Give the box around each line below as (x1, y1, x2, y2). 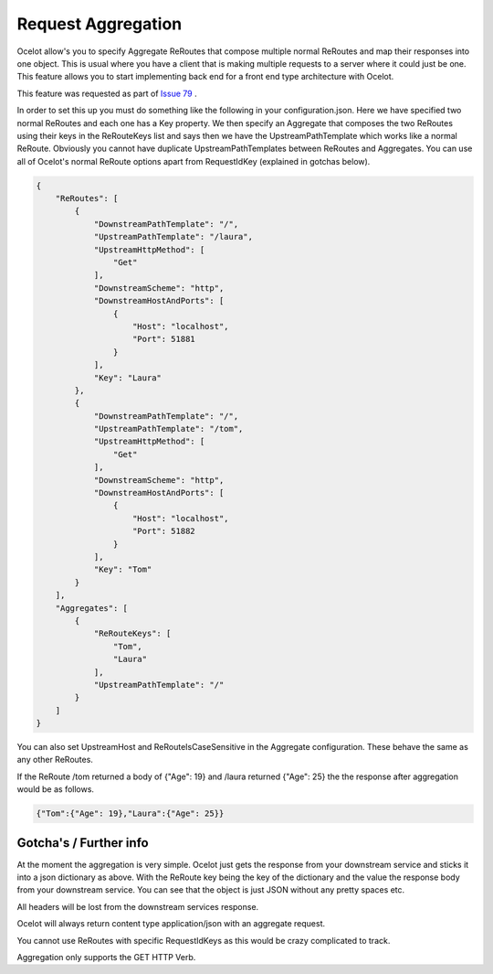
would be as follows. (16, 784, 95, 795)
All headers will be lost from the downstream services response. (16, 901, 259, 912)
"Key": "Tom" (93, 564, 152, 575)
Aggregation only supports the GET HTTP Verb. (16, 952, 196, 963)
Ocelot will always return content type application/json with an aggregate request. (16, 918, 326, 929)
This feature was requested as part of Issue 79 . (16, 88, 197, 99)
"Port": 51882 (132, 526, 195, 537)
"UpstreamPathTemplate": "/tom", (93, 423, 244, 434)
